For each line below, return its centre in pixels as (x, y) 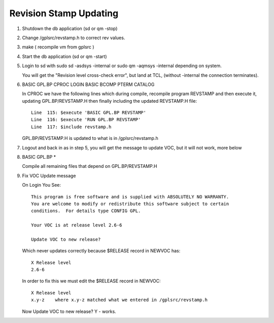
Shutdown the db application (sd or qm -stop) (70, 28)
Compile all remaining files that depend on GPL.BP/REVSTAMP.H (90, 166)
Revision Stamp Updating (64, 13)
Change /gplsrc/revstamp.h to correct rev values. (74, 38)
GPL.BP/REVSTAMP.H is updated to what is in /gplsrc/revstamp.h (90, 138)
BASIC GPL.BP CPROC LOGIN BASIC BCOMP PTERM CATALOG (88, 84)
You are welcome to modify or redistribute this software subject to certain (130, 204)
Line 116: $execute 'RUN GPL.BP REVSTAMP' (86, 120)
